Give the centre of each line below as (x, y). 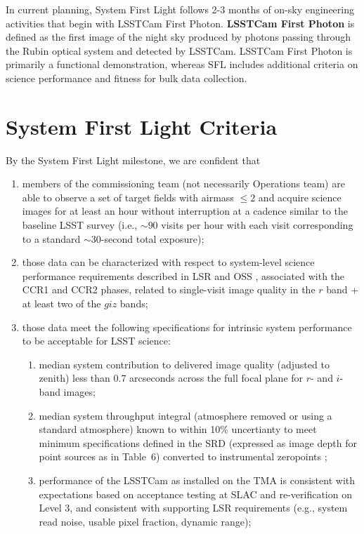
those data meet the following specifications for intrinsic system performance (187, 327)
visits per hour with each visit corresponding (257, 225)
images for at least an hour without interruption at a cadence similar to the (185, 211)
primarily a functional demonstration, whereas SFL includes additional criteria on (182, 64)
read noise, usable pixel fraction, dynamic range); (145, 521)
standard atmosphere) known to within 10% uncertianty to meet (178, 429)
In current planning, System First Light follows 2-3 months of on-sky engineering (180, 9)
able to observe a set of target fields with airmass (128, 197)
